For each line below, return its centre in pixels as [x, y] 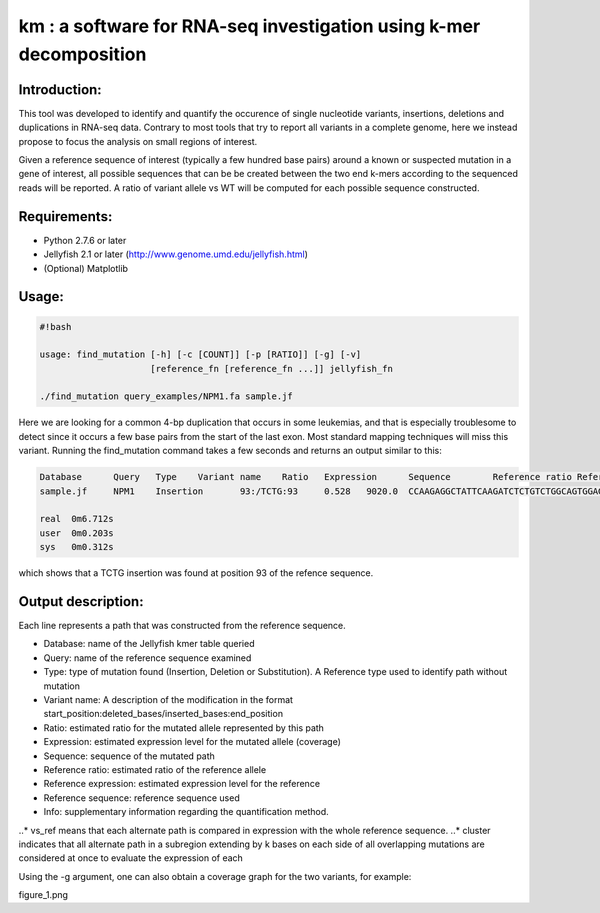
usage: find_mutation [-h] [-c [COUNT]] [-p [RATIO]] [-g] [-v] [200, 354]
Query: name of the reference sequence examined [147, 657]
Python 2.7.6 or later [85, 240]
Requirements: [65, 216]
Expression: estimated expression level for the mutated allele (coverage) [192, 742]
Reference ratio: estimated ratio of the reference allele [155, 769]
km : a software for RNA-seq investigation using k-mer [249, 26]
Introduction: [60, 89]
